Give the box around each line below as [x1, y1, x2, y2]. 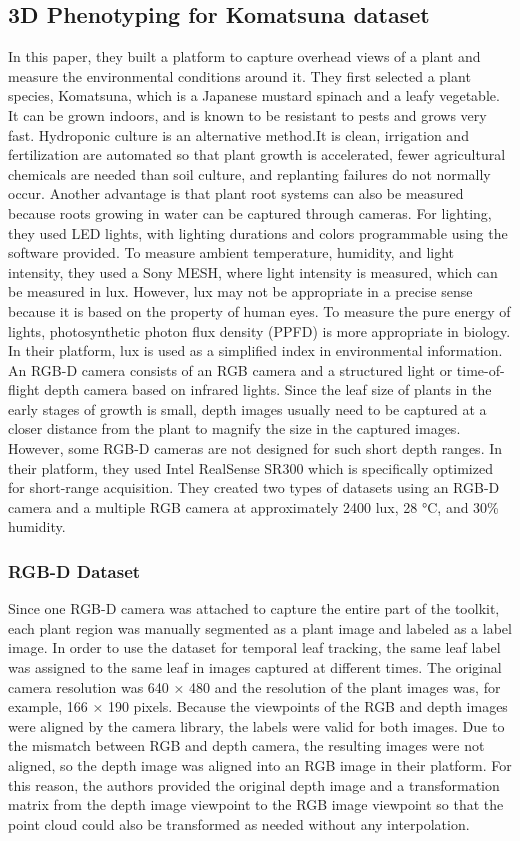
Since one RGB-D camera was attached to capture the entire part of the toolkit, [8, 598, 500, 619]
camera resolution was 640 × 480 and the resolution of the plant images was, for [8, 676, 501, 697]
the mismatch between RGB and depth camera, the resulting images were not [8, 735, 485, 756]
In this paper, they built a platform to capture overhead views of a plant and [8, 46, 481, 67]
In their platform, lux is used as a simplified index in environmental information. [8, 340, 503, 361]
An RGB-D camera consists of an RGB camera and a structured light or [8, 359, 453, 380]
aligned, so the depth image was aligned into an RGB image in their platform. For [8, 755, 512, 776]
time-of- [456, 359, 505, 380]
